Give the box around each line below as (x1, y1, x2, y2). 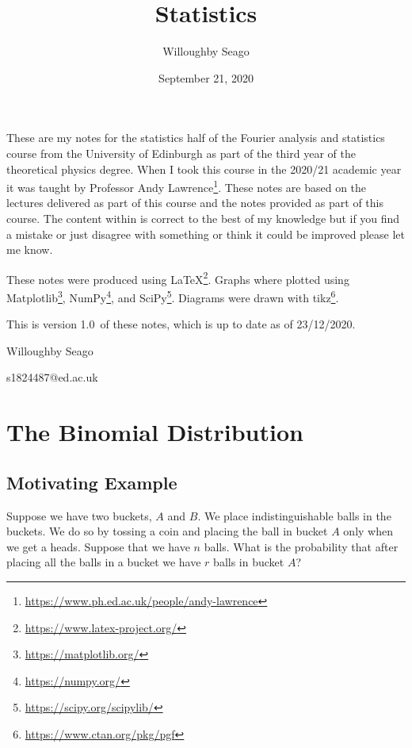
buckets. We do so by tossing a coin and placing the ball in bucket (6, 523, 328, 539)
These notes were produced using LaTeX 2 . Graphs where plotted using (6, 268, 349, 287)
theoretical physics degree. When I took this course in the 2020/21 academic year (6, 160, 402, 177)
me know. (6, 241, 53, 258)
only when (343, 523, 393, 539)
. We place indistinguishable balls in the (197, 507, 391, 524)
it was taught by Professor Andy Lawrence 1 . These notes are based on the (6, 177, 367, 195)
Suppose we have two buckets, (6, 507, 152, 524)
